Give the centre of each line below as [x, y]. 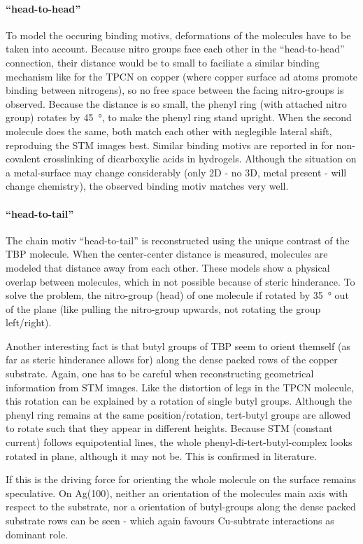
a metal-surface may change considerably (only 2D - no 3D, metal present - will [176, 172]
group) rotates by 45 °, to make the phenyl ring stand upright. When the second [179, 117]
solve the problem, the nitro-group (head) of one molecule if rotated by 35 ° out [177, 295]
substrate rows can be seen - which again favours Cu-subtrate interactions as [170, 520]
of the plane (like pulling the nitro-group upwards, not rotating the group [163, 308]
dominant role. [37, 534]
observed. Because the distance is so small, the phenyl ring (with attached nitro [176, 103]
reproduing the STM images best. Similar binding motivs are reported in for [170, 145]
